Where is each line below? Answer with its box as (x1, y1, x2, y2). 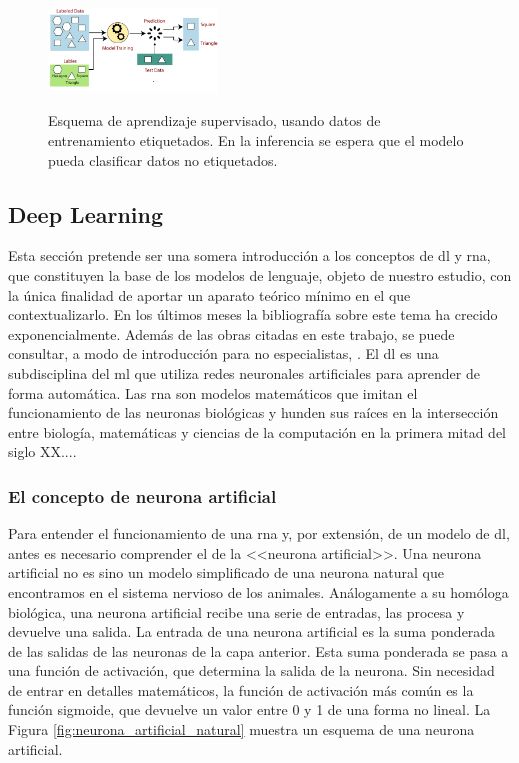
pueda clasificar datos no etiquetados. (48, 149, 278, 170)
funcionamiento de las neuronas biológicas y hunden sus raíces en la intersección (8, 402, 499, 423)
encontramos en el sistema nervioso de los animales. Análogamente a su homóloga (8, 581, 509, 602)
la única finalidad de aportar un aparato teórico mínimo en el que (8, 284, 411, 305)
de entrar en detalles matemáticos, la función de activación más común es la (8, 679, 474, 700)
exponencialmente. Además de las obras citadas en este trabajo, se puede (8, 323, 455, 344)
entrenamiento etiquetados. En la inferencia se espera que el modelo (48, 129, 464, 150)
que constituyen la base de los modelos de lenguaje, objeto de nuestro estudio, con (8, 264, 512, 285)
